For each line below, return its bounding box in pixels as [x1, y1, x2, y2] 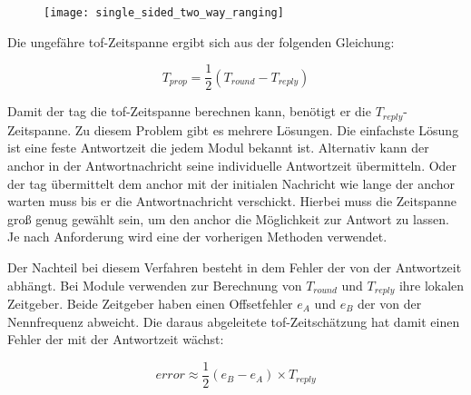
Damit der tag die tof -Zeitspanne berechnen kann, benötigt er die [7, 102, 371, 121]
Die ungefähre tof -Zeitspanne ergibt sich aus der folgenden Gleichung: [7, 32, 395, 51]
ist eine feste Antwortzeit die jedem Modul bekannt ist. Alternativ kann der [7, 138, 429, 157]
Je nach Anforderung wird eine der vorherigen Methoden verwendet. [7, 227, 388, 246]
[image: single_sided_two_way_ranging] [44, 6, 284, 19]
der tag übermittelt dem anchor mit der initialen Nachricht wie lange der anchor [7, 173, 456, 193]
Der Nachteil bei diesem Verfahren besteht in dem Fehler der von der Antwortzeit [7, 257, 462, 276]
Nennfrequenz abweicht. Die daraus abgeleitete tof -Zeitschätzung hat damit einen [7, 311, 460, 331]
